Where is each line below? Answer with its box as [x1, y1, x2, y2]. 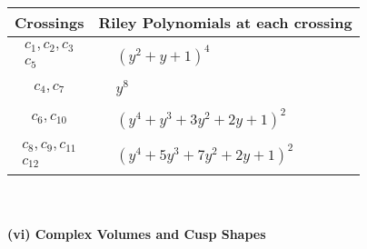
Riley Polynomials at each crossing [98, 12, 352, 33]
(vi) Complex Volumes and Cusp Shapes [7, 224, 266, 244]
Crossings [15, 12, 84, 33]
